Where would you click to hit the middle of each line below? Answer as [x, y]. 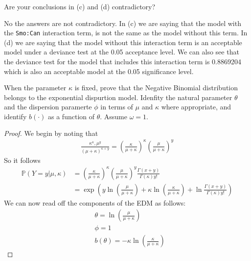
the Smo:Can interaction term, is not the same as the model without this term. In [126, 33]
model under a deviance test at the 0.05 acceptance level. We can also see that [122, 52]
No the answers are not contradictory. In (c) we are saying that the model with [123, 23]
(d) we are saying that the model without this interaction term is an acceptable [123, 42]
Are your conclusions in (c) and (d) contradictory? [80, 6]
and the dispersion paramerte [48, 107]
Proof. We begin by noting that [51, 133]
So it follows [22, 160]
